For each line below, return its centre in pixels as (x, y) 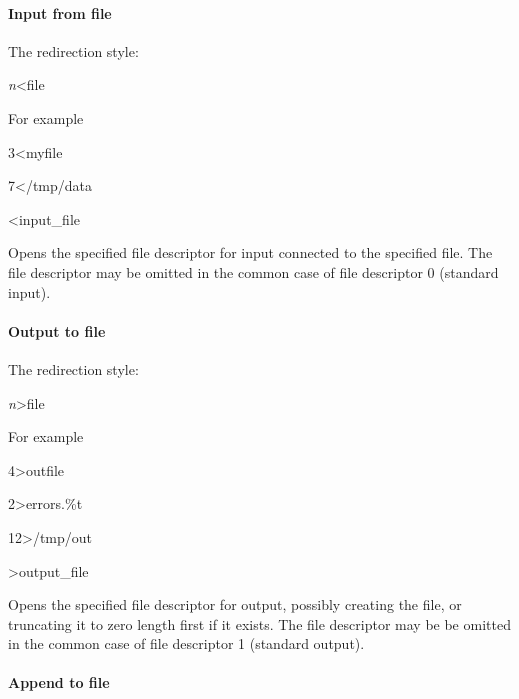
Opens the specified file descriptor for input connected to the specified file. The (250, 252)
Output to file (57, 330)
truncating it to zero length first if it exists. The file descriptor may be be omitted (259, 623)
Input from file (60, 12)
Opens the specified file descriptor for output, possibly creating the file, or (235, 604)
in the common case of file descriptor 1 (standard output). (186, 643)
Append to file (59, 682)
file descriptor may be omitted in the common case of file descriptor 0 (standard (253, 271)
